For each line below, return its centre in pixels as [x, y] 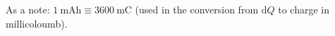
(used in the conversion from [197, 9]
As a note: [28, 9]
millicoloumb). [37, 23]
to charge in [304, 9]
